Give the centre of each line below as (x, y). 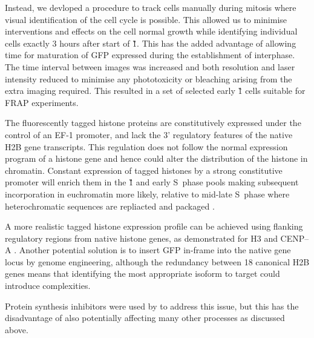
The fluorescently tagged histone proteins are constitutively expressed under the (153, 123)
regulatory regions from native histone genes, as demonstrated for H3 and (141, 238)
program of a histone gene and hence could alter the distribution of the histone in (156, 158)
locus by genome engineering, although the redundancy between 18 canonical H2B (157, 261)
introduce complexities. (48, 286)
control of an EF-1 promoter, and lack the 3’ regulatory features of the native (149, 134)
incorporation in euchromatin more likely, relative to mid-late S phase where (147, 194)
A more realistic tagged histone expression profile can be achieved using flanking (154, 226)
